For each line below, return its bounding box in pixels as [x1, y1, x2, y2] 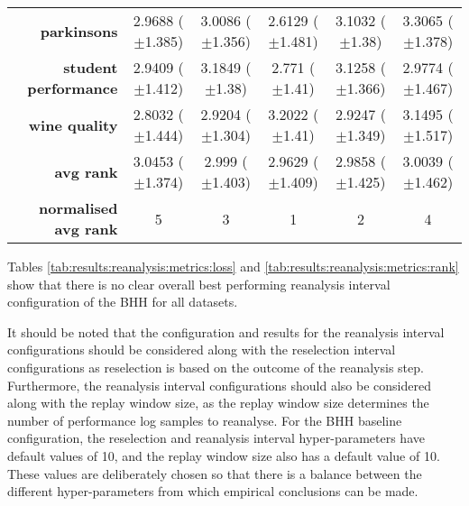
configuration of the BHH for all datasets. [7, 292, 238, 311]
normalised [39, 198, 118, 218]
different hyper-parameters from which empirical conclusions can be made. [7, 482, 418, 501]
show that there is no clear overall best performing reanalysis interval [7, 274, 391, 293]
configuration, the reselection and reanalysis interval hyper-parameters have [7, 428, 425, 447]
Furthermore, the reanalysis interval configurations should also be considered [7, 375, 431, 394]
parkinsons [40, 20, 118, 41]
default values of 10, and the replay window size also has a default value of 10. [7, 446, 440, 465]
